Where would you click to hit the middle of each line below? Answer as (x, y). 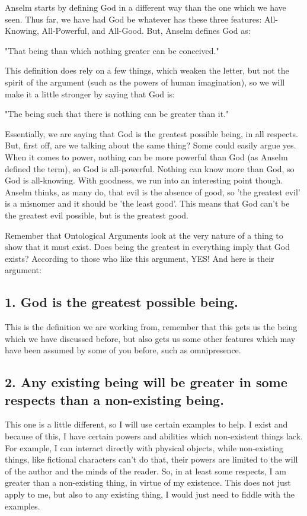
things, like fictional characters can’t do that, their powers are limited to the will (151, 459)
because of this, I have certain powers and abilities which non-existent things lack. (154, 436)
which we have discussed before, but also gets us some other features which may (150, 338)
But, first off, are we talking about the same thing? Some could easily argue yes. (151, 145)
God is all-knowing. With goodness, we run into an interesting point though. (144, 180)
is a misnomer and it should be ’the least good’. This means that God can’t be (147, 203)
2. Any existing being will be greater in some (146, 382)
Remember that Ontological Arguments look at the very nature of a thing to (144, 235)
